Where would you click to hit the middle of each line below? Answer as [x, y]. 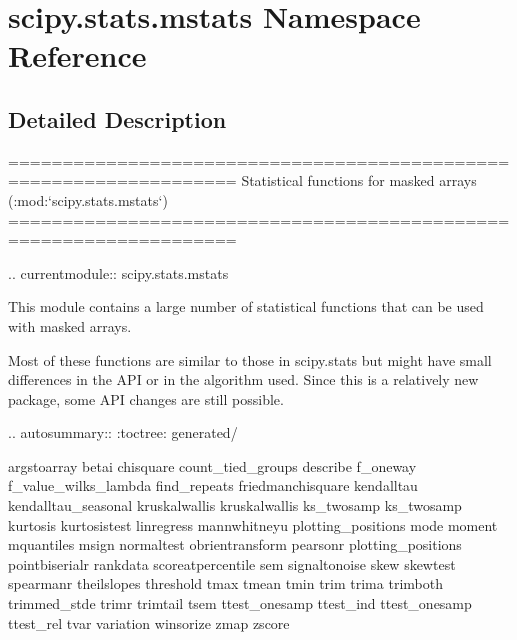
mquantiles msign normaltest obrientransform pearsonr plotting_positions [235, 544]
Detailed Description [117, 118]
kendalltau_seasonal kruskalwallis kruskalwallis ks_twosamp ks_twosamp [235, 505]
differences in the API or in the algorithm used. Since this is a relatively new [243, 379]
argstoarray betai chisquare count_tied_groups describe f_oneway [212, 465]
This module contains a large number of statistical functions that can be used [246, 306]
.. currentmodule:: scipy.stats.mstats [118, 272]
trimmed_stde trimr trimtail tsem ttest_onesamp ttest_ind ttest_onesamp [240, 603]
